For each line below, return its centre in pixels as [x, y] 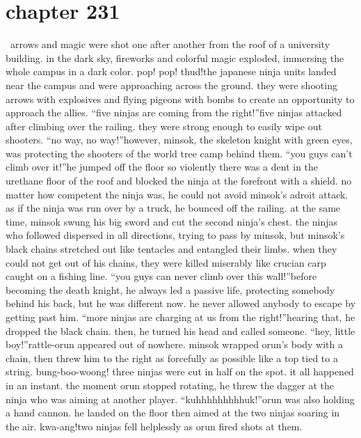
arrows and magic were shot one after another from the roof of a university [170, 44]
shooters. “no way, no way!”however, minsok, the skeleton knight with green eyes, [179, 140]
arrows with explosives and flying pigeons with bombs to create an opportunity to [180, 99]
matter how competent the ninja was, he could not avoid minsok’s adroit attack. [177, 194]
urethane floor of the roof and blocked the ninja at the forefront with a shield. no [179, 181]
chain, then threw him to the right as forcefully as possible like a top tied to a [172, 358]
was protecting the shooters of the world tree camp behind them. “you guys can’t [179, 153]
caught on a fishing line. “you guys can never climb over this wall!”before [161, 276]
